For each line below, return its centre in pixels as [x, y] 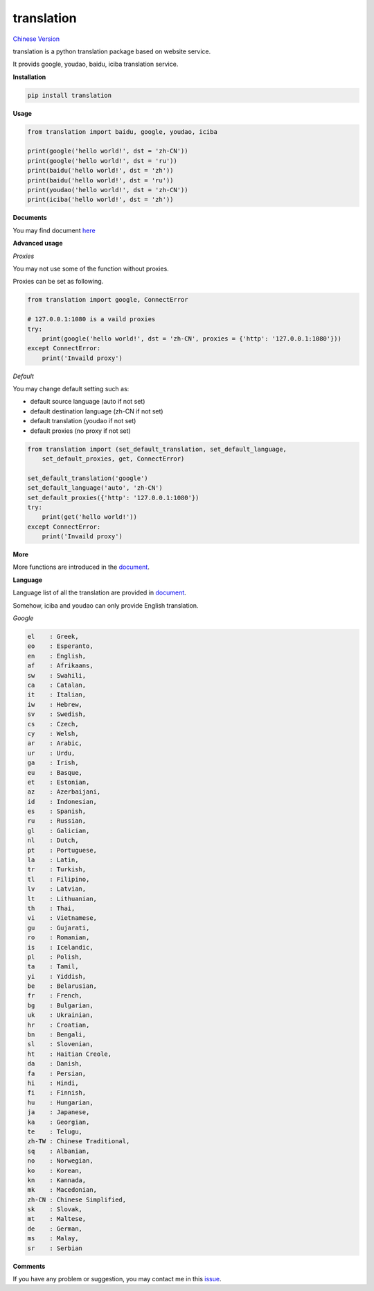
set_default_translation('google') [88, 478]
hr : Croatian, [59, 1025]
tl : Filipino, [59, 879]
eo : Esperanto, [60, 646]
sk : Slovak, [55, 1209]
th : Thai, [51, 908]
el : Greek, [53, 637]
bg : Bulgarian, [60, 1005]
